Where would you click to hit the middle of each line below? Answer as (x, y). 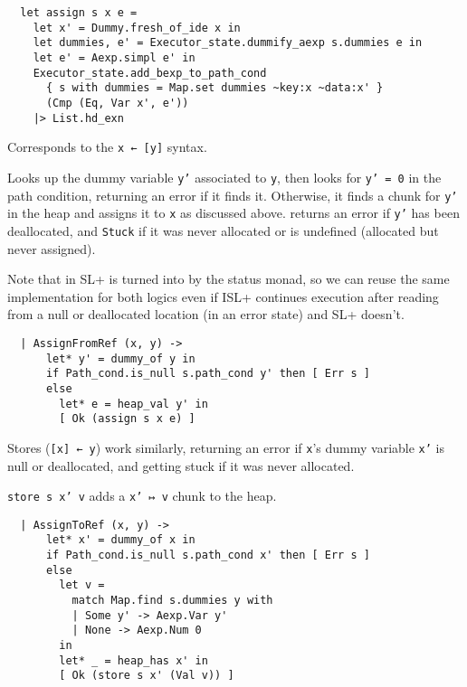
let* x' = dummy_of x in (120, 540)
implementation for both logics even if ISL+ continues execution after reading (223, 296)
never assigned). (52, 248)
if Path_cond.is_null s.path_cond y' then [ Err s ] (208, 374)
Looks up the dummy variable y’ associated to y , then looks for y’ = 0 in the (224, 177)
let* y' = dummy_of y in (120, 358)
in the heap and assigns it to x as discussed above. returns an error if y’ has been (233, 213)
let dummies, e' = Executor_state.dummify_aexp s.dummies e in (228, 43)
